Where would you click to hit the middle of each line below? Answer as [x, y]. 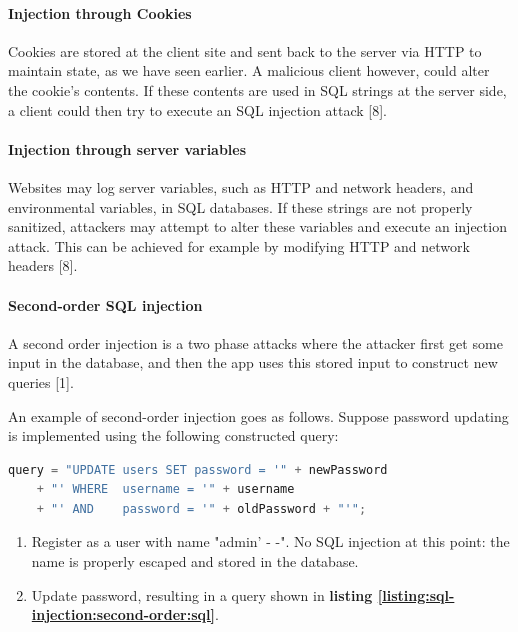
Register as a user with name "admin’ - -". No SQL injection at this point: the [270, 541]
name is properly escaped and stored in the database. [195, 561]
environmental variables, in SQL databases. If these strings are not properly [240, 206]
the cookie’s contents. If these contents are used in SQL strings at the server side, [257, 89]
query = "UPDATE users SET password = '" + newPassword [198, 469]
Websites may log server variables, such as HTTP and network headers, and [241, 186]
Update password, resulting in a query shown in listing [202, 594]
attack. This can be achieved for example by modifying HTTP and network [239, 245]
